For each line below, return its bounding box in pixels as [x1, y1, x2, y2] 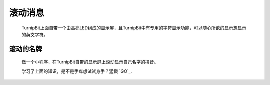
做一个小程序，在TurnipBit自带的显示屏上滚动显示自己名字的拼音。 [21, 59, 159, 65]
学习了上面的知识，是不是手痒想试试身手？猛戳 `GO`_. [21, 68, 132, 74]
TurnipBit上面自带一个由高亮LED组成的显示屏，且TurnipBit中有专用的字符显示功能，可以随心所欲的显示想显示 [21, 25, 247, 31]
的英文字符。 [21, 31, 48, 37]
